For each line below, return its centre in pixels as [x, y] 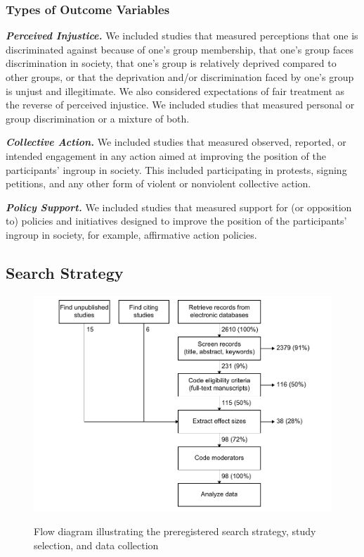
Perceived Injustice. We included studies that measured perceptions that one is [182, 36]
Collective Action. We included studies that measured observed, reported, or [176, 142]
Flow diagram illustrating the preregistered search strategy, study [175, 531]
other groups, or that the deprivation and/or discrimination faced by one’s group [180, 77]
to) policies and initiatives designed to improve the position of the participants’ [176, 221]
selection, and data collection [96, 545]
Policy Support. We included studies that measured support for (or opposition [179, 207]
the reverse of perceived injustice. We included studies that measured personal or [180, 105]
